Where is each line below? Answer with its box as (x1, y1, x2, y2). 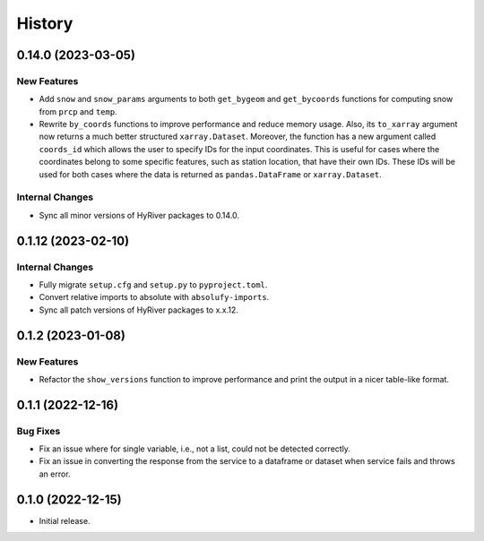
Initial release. (39, 515, 91, 526)
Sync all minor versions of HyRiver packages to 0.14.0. (39, 210, 239, 220)
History (16, 13, 73, 33)
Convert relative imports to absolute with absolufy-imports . (39, 292, 270, 303)
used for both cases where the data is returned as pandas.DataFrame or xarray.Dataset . (39, 168, 383, 179)
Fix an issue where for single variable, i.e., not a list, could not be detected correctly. (39, 443, 351, 454)
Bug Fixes (16, 425, 61, 437)
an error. (39, 468, 71, 479)
